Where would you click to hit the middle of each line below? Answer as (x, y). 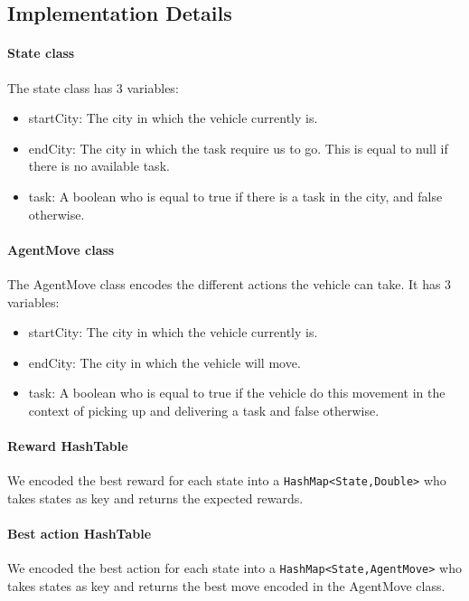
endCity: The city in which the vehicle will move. (164, 362)
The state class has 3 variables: (93, 87)
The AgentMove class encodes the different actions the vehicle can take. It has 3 (230, 283)
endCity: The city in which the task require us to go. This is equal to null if (238, 148)
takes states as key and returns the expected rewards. (155, 498)
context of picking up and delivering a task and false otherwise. (204, 410)
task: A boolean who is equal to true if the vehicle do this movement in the (237, 393)
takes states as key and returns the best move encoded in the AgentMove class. (226, 586)
